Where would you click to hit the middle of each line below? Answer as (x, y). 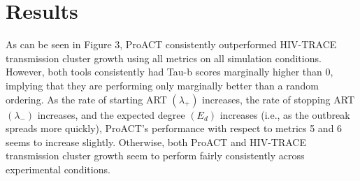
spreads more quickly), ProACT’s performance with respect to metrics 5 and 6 (174, 128)
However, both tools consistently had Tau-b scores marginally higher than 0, (170, 72)
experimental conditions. (58, 169)
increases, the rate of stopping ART (278, 99)
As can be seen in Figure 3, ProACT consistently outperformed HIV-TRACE (171, 44)
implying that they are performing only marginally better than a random (162, 85)
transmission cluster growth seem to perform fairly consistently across (155, 155)
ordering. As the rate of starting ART (86, 99)
